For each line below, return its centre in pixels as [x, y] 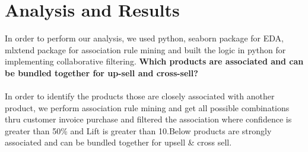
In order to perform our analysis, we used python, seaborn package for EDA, [144, 38]
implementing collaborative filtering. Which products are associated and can [154, 61]
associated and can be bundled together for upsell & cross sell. [118, 142]
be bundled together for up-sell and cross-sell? [101, 72]
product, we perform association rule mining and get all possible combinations [147, 107]
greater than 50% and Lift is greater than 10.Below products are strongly [138, 130]
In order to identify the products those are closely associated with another [140, 96]
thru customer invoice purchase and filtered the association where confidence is [148, 119]
